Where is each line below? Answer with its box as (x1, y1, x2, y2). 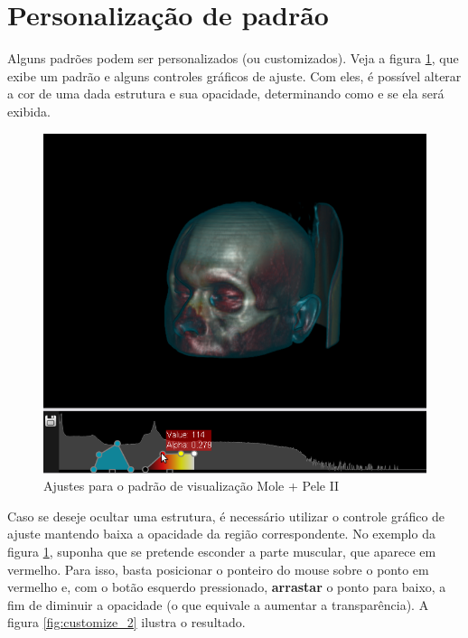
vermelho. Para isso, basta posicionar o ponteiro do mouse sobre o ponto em (7, 559, 429, 578)
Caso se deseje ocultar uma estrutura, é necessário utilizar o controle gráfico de (7, 506, 445, 525)
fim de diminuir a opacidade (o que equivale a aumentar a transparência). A (7, 595, 429, 614)
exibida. (7, 101, 51, 120)
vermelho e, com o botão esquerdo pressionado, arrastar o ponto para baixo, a (7, 577, 446, 596)
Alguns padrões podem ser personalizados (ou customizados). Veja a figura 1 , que (7, 49, 459, 68)
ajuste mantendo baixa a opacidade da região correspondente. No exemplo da (7, 524, 435, 543)
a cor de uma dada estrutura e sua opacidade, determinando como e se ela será (7, 84, 445, 103)
